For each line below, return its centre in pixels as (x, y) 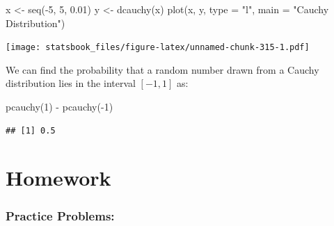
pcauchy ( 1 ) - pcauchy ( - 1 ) (59, 107)
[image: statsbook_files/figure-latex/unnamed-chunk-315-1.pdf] (158, 48)
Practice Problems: (60, 215)
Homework (58, 178)
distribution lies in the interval (71, 83)
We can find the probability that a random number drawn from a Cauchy (162, 69)
